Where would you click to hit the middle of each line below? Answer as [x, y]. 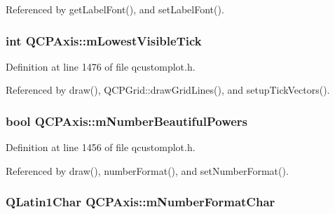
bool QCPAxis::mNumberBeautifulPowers [127, 121]
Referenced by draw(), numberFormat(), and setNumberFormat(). [147, 170]
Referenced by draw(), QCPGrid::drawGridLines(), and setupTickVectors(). [168, 90]
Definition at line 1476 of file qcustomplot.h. [101, 66]
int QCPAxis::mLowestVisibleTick [104, 40]
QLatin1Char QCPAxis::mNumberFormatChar [141, 202]
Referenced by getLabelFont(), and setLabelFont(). [115, 9]
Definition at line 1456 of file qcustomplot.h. [101, 147]
